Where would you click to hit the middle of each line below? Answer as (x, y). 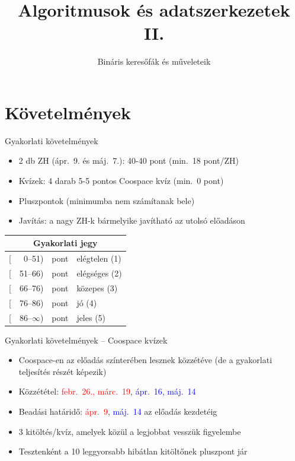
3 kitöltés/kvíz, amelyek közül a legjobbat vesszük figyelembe (130, 431)
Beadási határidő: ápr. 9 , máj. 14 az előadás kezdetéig (118, 411)
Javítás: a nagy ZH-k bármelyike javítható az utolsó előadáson (132, 220)
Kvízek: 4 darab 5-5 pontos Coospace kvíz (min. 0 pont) (121, 181)
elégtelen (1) (99, 258)
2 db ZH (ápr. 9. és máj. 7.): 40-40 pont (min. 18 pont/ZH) (129, 160)
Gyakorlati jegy (65, 243)
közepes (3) (97, 287)
